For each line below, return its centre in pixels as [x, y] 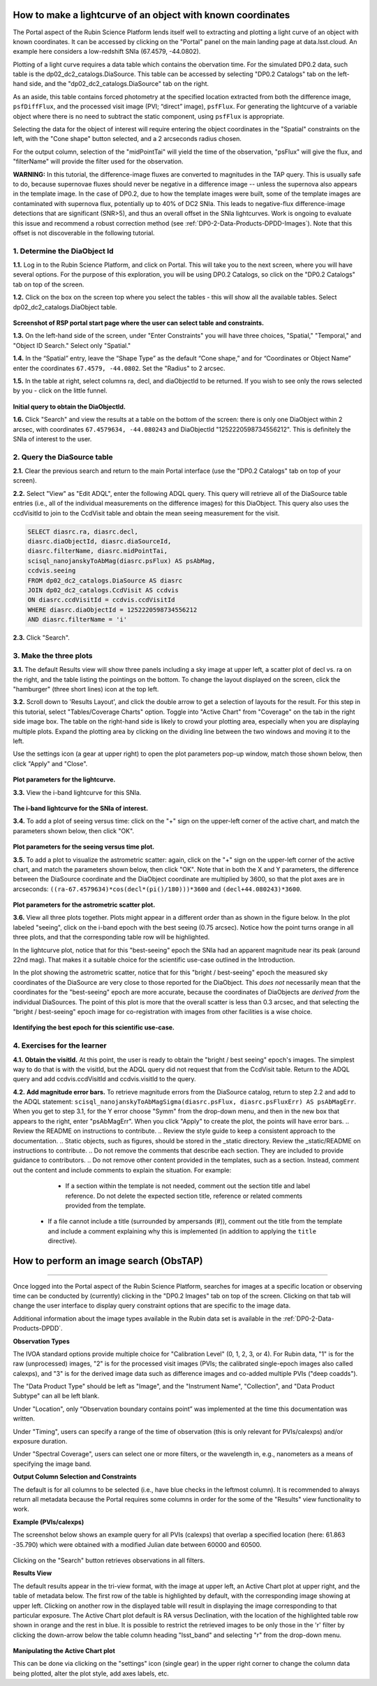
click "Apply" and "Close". [50, 763]
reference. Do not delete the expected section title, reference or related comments [184, 1196]
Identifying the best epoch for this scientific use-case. [94, 1027]
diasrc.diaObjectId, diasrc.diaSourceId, [99, 542]
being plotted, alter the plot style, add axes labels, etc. [91, 1673]
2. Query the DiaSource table [63, 457]
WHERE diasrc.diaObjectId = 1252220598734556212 [112, 610]
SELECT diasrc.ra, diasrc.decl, [83, 532]
